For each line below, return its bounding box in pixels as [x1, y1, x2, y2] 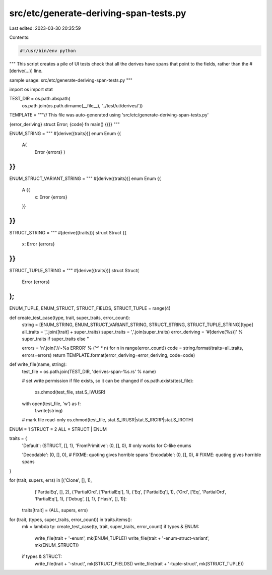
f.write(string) [34, 408, 63, 414]
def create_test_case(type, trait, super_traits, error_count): [9, 314, 130, 321]
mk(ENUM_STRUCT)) [34, 542, 79, 548]
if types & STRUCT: [22, 553, 62, 559]
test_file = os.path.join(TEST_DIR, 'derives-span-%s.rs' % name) [22, 368, 156, 374]
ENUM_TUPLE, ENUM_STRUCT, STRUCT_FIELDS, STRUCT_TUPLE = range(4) [9, 305, 171, 311]
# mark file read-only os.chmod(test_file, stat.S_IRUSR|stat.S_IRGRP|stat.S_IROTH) [22, 417, 194, 423]
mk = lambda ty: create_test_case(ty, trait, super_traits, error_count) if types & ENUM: [22, 524, 199, 530]
